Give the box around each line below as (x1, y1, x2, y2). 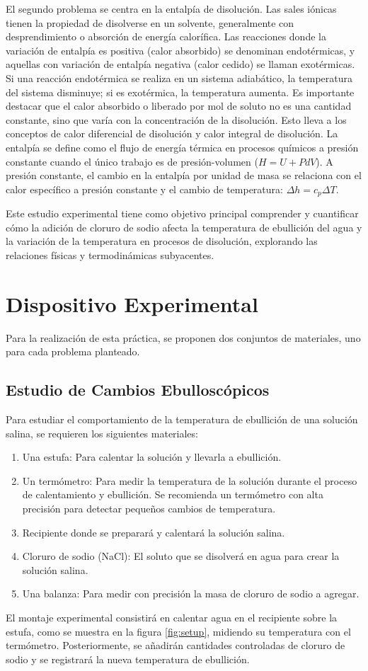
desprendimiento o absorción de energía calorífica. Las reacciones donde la (6, 29, 326, 44)
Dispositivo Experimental (6, 289, 258, 318)
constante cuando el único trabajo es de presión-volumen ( (6, 154, 258, 168)
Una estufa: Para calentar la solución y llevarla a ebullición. (22, 449, 282, 464)
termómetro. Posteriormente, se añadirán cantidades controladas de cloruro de (6, 638, 345, 653)
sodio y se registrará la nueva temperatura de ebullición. (6, 651, 250, 666)
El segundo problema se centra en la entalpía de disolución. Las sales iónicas (6, 1, 337, 16)
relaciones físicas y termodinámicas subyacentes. (6, 247, 214, 262)
